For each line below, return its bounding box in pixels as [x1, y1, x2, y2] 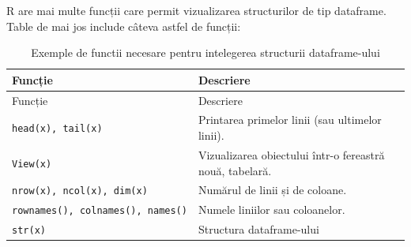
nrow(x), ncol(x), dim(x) [12, 185, 148, 197]
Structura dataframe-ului [198, 221, 319, 238]
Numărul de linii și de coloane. [198, 182, 347, 198]
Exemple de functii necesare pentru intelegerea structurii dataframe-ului [31, 44, 380, 61]
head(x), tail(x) [12, 123, 103, 135]
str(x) [12, 225, 46, 237]
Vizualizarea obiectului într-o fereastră [198, 146, 385, 163]
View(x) [12, 158, 52, 170]
